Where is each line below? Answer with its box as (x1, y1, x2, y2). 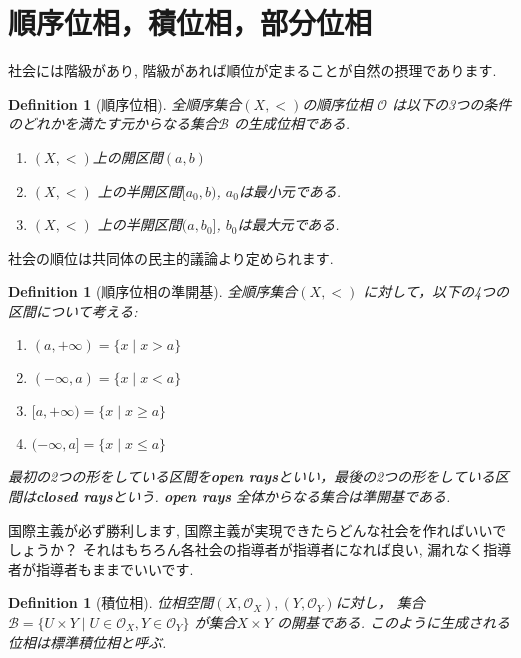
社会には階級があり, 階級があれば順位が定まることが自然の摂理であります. (8, 60, 497, 81)
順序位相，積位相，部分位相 (8, 2, 373, 43)
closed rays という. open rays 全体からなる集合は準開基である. (36, 486, 451, 507)
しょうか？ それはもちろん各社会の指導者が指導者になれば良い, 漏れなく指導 (8, 539, 512, 560)
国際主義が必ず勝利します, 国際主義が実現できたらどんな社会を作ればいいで (8, 519, 507, 540)
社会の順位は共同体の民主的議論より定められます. (8, 247, 334, 268)
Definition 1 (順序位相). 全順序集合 (8, 93, 242, 114)
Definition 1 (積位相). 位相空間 (8, 592, 214, 613)
